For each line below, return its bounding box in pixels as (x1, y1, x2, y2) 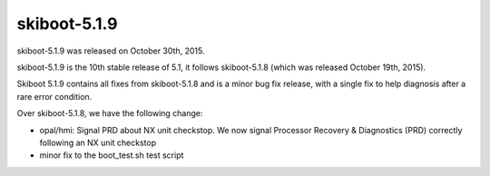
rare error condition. (16, 91, 93, 102)
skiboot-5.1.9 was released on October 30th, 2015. (16, 45, 205, 56)
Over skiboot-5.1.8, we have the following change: (16, 108, 203, 119)
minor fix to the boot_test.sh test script (39, 150, 184, 161)
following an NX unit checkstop (39, 137, 157, 148)
